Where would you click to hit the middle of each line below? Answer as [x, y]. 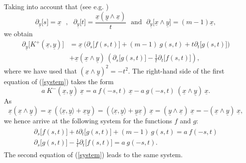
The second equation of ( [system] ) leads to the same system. [93, 155]
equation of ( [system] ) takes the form [59, 81]
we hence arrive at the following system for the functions [88, 120]
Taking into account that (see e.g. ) [56, 6]
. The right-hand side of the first [176, 70]
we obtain [18, 33]
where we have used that [40, 70]
